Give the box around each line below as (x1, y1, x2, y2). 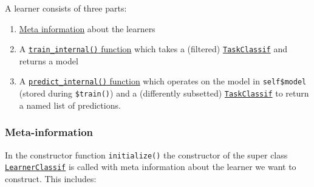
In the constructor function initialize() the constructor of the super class (5, 148, 288, 161)
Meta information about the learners (19, 22, 155, 35)
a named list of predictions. (19, 98, 121, 111)
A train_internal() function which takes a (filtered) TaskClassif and (19, 42, 287, 55)
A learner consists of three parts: (5, 2, 127, 14)
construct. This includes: (5, 172, 97, 185)
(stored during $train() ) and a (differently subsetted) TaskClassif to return (19, 87, 309, 100)
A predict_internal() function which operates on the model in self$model (19, 75, 307, 87)
